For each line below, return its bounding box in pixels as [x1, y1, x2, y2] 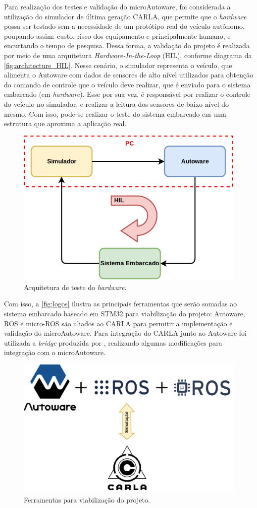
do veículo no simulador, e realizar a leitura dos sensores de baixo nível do [4, 98, 229, 109]
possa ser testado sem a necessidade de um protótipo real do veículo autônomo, [4, 21, 245, 31]
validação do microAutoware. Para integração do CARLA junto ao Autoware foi [4, 328, 247, 338]
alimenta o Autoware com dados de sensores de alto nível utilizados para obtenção [4, 70, 254, 80]
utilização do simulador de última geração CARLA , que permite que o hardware [4, 11, 247, 21]
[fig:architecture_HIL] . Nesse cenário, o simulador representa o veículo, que [4, 60, 232, 70]
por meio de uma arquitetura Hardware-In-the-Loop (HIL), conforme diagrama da [4, 50, 252, 60]
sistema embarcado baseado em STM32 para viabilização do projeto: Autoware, [4, 308, 245, 319]
